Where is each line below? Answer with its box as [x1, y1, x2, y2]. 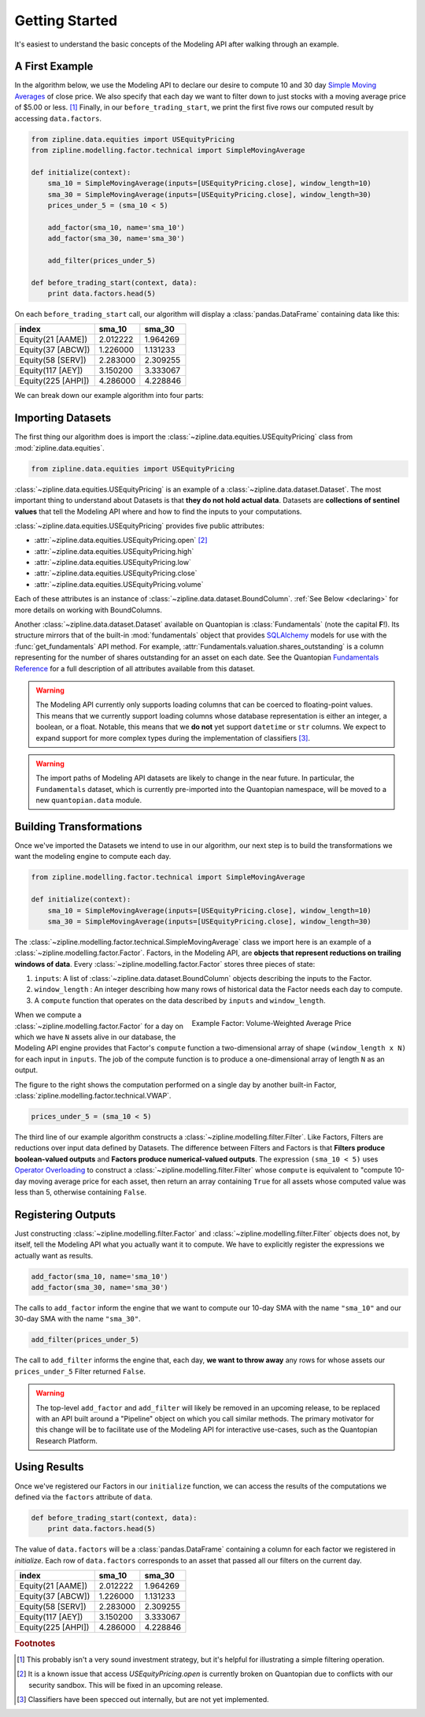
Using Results [14, 1460, 84, 1474]
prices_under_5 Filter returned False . [14, 1366, 146, 1376]
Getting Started [14, 12, 118, 29]
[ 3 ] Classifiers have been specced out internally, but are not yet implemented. [17, 1694, 269, 1704]
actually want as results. [14, 1251, 94, 1260]
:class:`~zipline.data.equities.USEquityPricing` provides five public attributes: [14, 521, 265, 530]
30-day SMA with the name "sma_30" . [14, 1314, 141, 1324]
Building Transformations [14, 819, 142, 833]
